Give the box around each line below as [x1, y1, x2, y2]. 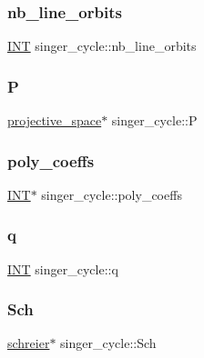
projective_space [7, 111, 102, 130]
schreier [7, 333, 50, 353]
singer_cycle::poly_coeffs [41, 184, 182, 204]
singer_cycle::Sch [60, 333, 157, 353]
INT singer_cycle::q [7, 259, 118, 278]
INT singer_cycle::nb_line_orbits [7, 36, 197, 55]
